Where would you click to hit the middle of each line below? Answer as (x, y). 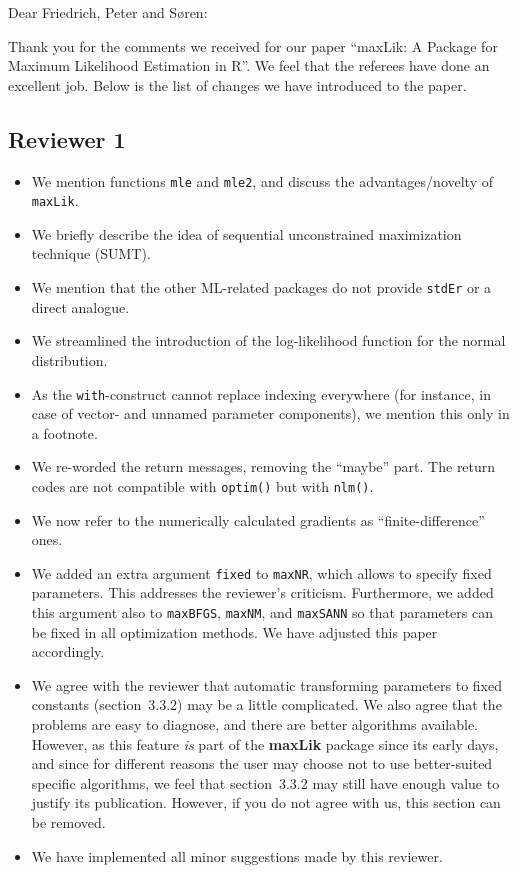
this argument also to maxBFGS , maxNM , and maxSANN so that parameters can (262, 612)
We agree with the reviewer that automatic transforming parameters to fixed (266, 684)
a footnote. (64, 432)
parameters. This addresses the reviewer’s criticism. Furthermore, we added (262, 592)
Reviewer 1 (67, 138)
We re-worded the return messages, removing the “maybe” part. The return (263, 466)
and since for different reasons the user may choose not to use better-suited (262, 763)
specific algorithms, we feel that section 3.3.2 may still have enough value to (265, 782)
